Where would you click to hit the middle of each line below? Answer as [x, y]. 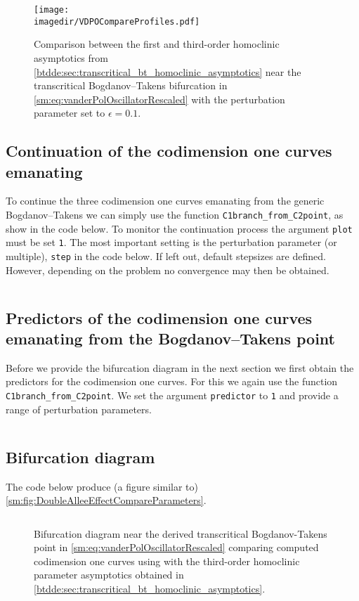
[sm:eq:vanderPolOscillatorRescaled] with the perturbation [159, 99]
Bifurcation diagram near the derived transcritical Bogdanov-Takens [181, 533]
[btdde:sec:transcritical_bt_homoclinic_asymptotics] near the [168, 71]
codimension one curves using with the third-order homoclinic [167, 561]
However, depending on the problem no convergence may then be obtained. [168, 270]
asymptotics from [71, 57]
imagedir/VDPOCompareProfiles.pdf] [117, 21]
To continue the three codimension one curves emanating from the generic [165, 201]
